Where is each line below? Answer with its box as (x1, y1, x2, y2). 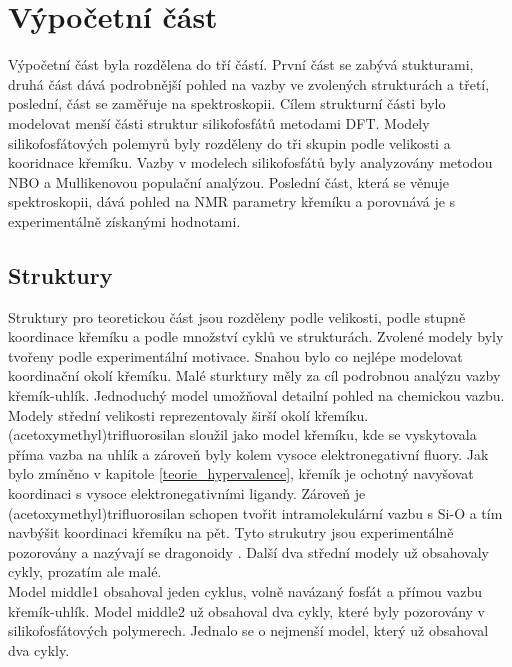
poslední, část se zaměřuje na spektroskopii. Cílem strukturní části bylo (8, 93, 446, 114)
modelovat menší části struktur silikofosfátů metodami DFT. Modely (8, 112, 430, 133)
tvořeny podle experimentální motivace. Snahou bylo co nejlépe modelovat (8, 345, 463, 366)
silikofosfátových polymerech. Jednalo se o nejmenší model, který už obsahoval (8, 620, 489, 641)
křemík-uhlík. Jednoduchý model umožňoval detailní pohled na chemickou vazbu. (8, 385, 505, 406)
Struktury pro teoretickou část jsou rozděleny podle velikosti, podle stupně (8, 306, 466, 327)
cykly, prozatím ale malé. (8, 561, 162, 582)
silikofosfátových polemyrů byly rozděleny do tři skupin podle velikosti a (8, 132, 451, 153)
